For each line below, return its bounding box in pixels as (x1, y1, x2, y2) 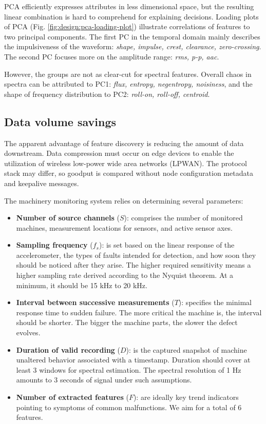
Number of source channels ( (16, 212, 120, 223)
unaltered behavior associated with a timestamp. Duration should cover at (16, 354, 251, 365)
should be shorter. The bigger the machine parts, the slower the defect (16, 317, 238, 328)
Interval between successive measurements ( (16, 297, 175, 308)
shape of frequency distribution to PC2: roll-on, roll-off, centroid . (4, 88, 210, 99)
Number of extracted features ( (16, 392, 129, 402)
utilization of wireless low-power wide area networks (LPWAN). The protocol (4, 157, 247, 168)
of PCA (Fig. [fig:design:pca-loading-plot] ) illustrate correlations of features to (4, 21, 250, 32)
